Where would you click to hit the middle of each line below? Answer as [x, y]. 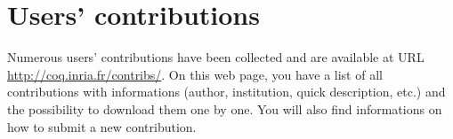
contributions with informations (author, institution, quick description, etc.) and [226, 92]
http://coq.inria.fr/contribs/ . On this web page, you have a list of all [195, 74]
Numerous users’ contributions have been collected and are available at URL [216, 57]
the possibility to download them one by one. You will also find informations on [225, 108]
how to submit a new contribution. [102, 126]
